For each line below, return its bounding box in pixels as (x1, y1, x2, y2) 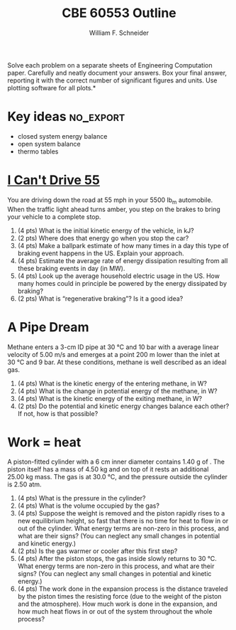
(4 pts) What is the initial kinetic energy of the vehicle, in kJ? (17, 226, 194, 235)
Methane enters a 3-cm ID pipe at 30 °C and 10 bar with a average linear (7, 343, 220, 351)
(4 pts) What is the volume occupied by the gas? (17, 501, 159, 510)
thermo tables (17, 147, 59, 156)
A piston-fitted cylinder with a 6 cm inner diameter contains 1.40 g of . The (7, 457, 225, 466)
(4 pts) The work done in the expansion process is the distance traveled (17, 584, 228, 593)
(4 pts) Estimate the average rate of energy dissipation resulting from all (17, 256, 228, 265)
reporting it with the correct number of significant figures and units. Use (7, 76, 218, 85)
